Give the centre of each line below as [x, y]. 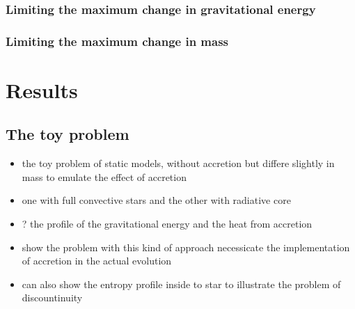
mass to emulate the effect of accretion [104, 176]
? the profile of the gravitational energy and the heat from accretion [167, 224]
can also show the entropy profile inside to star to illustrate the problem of [181, 284]
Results [42, 89]
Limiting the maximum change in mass [117, 41]
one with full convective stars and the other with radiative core [156, 200]
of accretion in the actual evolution [97, 261]
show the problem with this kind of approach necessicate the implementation [186, 247]
